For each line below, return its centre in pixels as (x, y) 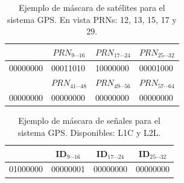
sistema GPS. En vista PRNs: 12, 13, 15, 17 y (92, 19)
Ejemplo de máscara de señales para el (89, 120)
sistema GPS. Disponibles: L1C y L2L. (89, 132)
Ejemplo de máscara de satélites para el (92, 7)
